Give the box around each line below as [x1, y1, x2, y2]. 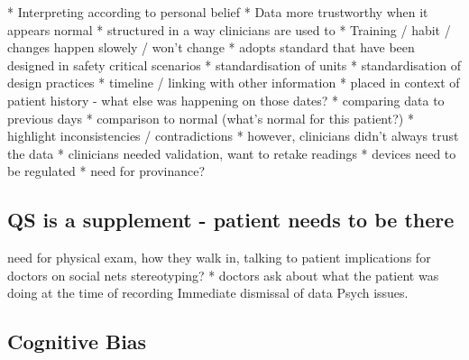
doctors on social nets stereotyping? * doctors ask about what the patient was [7, 265, 439, 284]
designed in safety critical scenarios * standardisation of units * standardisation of [7, 55, 461, 74]
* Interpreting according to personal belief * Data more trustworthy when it [7, 3, 428, 21]
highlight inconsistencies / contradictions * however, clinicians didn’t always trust [7, 126, 459, 145]
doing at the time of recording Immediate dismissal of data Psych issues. [7, 283, 409, 302]
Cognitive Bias [7, 328, 147, 355]
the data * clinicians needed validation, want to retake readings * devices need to [7, 143, 456, 162]
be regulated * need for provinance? [7, 162, 206, 180]
